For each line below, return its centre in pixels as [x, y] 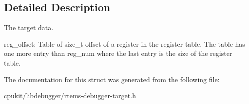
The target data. [29, 27]
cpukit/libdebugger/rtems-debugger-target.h [70, 95]
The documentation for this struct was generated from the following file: [112, 79]
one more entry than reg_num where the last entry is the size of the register [118, 53]
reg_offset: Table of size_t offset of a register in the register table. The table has [124, 43]
